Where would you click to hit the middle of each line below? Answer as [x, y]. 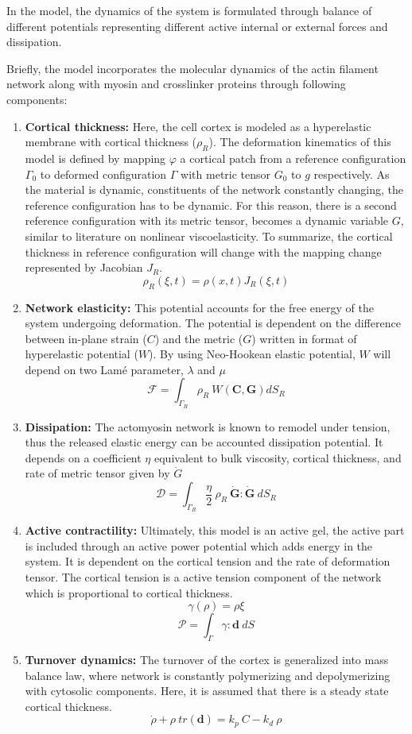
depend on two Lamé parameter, [104, 369]
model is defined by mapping [95, 158]
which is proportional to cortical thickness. [129, 592]
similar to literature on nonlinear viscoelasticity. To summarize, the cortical [209, 236]
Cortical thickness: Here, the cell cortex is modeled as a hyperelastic [198, 126]
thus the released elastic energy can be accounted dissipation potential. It [204, 442]
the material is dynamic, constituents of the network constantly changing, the [214, 189]
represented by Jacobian [84, 267]
